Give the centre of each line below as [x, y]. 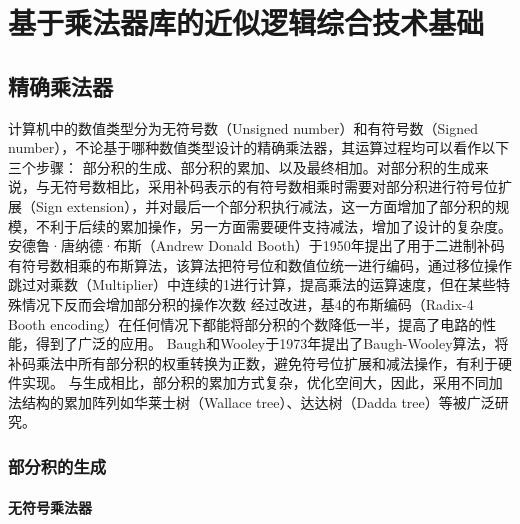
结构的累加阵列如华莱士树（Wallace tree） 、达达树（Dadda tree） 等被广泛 [258, 401]
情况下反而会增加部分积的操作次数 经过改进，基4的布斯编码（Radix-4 [247, 303]
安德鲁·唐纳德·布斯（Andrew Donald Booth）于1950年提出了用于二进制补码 [256, 245]
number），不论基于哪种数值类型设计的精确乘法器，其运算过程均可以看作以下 [259, 147]
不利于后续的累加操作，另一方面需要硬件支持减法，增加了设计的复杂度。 [273, 225]
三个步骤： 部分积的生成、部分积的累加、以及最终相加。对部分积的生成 [241, 166]
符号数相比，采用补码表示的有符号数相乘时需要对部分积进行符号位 [280, 186]
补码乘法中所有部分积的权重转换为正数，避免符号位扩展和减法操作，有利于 [253, 362]
